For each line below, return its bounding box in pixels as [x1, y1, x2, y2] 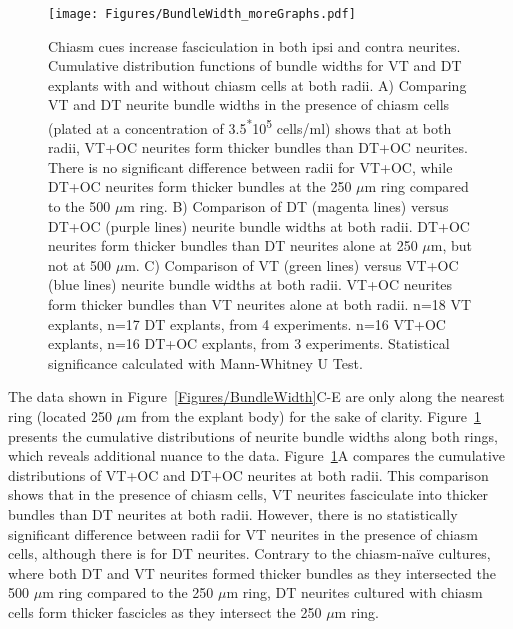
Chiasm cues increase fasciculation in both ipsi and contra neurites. [48, 35, 461, 56]
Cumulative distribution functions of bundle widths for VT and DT [48, 55, 462, 76]
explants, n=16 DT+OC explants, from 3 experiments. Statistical [48, 333, 450, 354]
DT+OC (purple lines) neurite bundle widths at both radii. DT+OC [48, 215, 470, 236]
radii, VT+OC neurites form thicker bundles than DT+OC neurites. [48, 137, 468, 158]
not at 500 [48, 254, 111, 275]
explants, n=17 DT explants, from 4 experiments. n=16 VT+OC [48, 313, 446, 334]
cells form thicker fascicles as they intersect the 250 [8, 601, 322, 622]
